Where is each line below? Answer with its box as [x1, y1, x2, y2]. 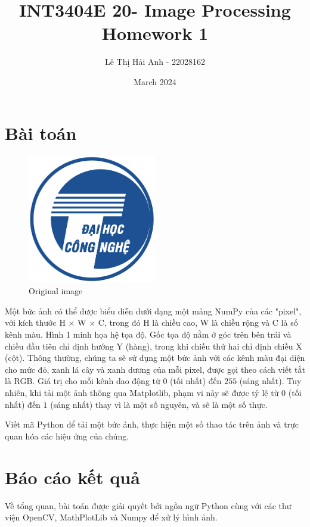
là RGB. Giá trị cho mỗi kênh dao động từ [5, 375, 160, 387]
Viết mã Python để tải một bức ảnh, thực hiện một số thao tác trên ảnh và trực [5, 418, 299, 431]
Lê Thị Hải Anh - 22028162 [104, 55, 206, 68]
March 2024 [134, 75, 176, 88]
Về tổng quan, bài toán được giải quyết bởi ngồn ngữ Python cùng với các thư [5, 499, 292, 512]
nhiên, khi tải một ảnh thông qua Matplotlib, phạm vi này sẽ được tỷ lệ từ [5, 386, 279, 399]
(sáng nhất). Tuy [239, 375, 302, 387]
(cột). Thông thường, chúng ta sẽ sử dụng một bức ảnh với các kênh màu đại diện [5, 351, 305, 364]
